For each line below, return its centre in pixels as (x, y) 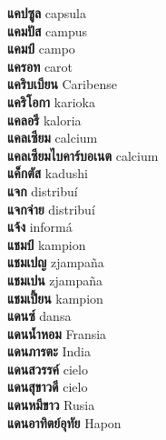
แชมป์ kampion (47, 244)
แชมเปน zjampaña (55, 280)
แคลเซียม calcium (53, 138)
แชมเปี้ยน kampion (55, 298)
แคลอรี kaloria (44, 120)
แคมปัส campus (48, 30)
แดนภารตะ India (49, 351)
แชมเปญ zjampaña (56, 262)
